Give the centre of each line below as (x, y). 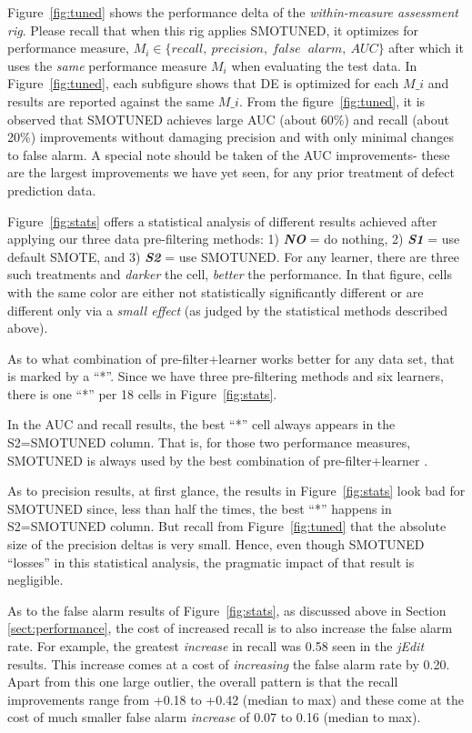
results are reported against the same (111, 100)
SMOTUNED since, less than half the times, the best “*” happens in (200, 508)
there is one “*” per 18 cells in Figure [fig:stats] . (142, 393)
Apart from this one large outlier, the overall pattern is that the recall (203, 682)
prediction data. (52, 190)
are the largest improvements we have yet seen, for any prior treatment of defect (231, 172)
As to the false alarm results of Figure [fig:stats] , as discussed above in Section (227, 610)
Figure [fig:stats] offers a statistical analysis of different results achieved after (222, 221)
